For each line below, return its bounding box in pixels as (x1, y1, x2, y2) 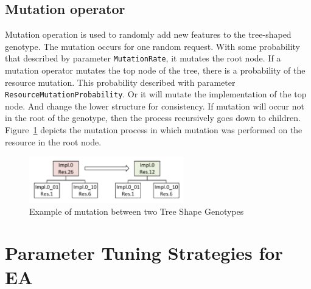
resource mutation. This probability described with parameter (5, 75, 236, 88)
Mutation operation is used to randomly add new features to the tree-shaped (5, 28, 292, 41)
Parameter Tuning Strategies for (5, 240, 283, 265)
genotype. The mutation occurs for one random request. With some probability (5, 40, 301, 52)
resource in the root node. (5, 135, 102, 148)
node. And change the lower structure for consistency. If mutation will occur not (5, 99, 304, 112)
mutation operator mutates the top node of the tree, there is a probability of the (5, 64, 306, 77)
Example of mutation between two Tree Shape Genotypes (29, 204, 244, 217)
